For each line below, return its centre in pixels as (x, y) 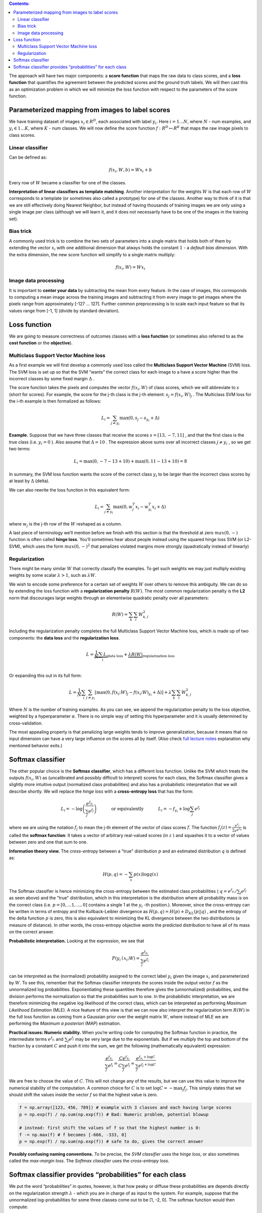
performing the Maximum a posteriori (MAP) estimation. (65, 1023)
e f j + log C (147, 1065)
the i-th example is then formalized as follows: (55, 401)
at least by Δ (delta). (29, 481)
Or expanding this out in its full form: (45, 675)
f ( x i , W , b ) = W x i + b (131, 171)
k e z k (238, 829)
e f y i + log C (146, 1058)
